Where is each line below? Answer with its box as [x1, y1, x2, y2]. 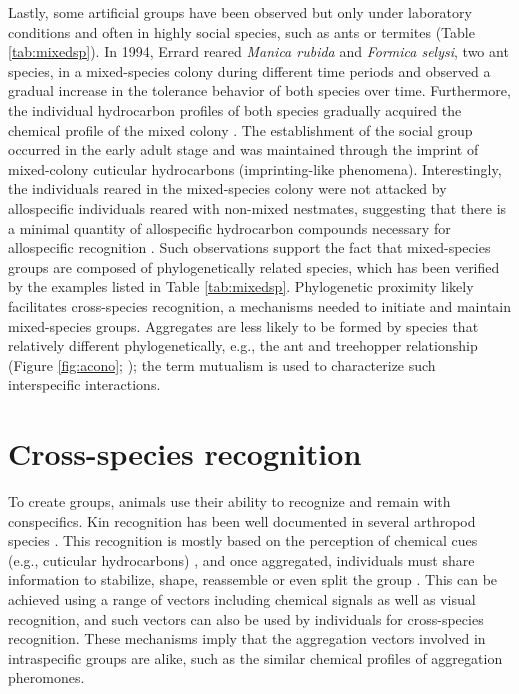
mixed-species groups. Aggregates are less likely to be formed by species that [8, 315, 479, 336]
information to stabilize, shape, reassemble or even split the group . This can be [8, 569, 498, 590]
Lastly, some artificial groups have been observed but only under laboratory [8, 2, 472, 22]
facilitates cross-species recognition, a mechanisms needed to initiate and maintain [8, 295, 512, 316]
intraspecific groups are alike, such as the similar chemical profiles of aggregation [8, 647, 503, 668]
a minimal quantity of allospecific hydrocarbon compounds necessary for [8, 217, 451, 238]
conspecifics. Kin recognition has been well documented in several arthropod [8, 510, 476, 531]
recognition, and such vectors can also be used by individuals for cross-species [8, 608, 484, 629]
